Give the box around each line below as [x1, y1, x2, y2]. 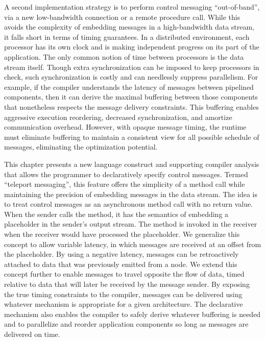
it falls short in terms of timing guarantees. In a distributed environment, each [4, 31, 250, 42]
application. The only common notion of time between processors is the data [4, 51, 244, 62]
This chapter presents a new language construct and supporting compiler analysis [4, 158, 259, 169]
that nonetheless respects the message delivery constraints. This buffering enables [4, 101, 259, 112]
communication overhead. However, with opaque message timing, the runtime [4, 121, 247, 132]
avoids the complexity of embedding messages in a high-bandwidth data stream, [4, 21, 255, 32]
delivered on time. [4, 329, 60, 339]
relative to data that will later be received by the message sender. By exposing [4, 279, 250, 289]
